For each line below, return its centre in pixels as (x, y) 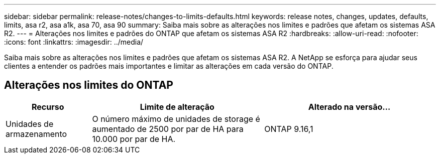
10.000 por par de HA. (134, 139)
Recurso (48, 107)
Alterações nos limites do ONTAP (89, 85)
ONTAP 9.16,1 (289, 129)
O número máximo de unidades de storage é (176, 119)
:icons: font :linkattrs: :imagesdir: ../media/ (74, 42)
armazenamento (36, 134)
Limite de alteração (177, 107)
